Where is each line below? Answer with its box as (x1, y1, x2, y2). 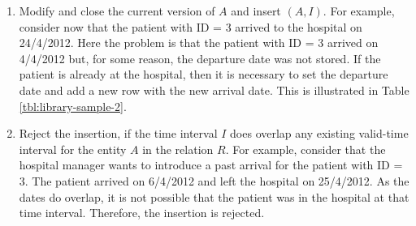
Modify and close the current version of (19, 2, 215, 19)
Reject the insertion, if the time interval (19, 125, 218, 142)
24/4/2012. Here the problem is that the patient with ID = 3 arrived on (19, 34, 379, 51)
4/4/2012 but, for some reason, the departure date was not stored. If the (19, 49, 381, 66)
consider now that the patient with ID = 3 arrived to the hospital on (19, 18, 362, 35)
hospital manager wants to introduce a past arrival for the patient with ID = (19, 156, 403, 173)
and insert (231, 2, 281, 19)
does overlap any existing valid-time (230, 125, 409, 142)
